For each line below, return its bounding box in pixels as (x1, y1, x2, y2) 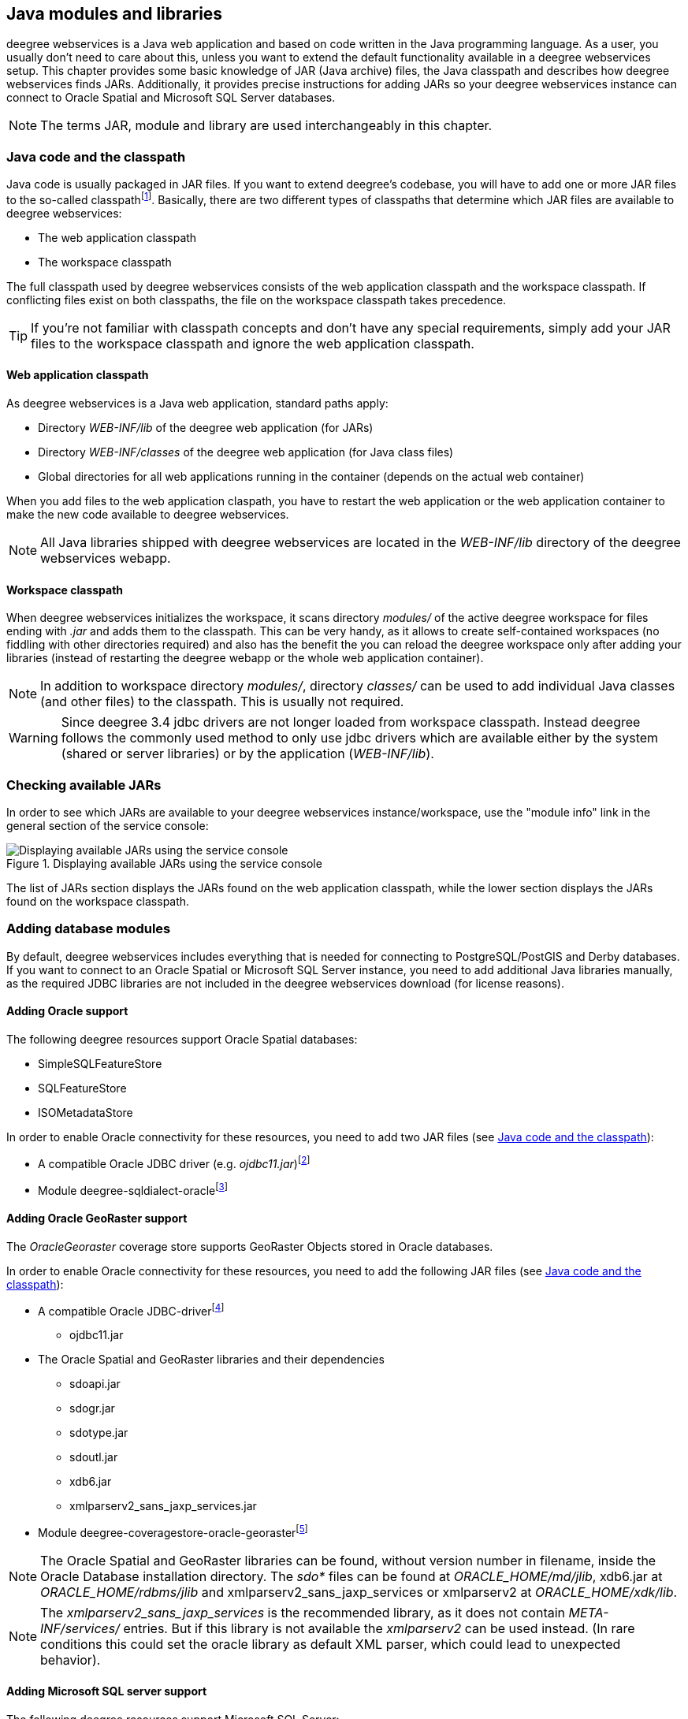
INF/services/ (40, 1620, 120, 1636)
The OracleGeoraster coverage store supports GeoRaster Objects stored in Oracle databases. (6, 1239, 493, 1253)
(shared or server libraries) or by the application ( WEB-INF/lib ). (61, 746, 434, 762)
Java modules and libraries (6, 4, 223, 24)
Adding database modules (6, 921, 171, 937)
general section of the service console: (6, 819, 209, 833)
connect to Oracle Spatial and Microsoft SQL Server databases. (6, 91, 336, 105)
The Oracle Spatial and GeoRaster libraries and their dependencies (38, 1353, 385, 1367)
